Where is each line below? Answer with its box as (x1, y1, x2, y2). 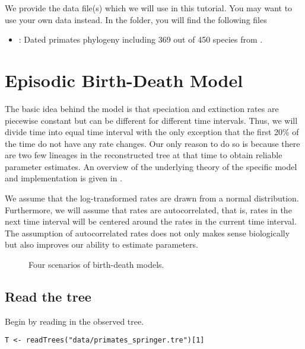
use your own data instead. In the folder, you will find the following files (5, 13, 267, 25)
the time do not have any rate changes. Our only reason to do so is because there (5, 137, 300, 149)
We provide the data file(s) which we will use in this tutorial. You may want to (5, 2, 293, 14)
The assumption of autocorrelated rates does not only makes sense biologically (5, 226, 290, 239)
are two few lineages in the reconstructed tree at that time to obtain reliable (5, 149, 282, 161)
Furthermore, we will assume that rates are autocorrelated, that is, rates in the (5, 203, 292, 216)
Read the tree (5, 287, 91, 306)
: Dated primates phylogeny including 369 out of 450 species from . (18, 33, 263, 46)
